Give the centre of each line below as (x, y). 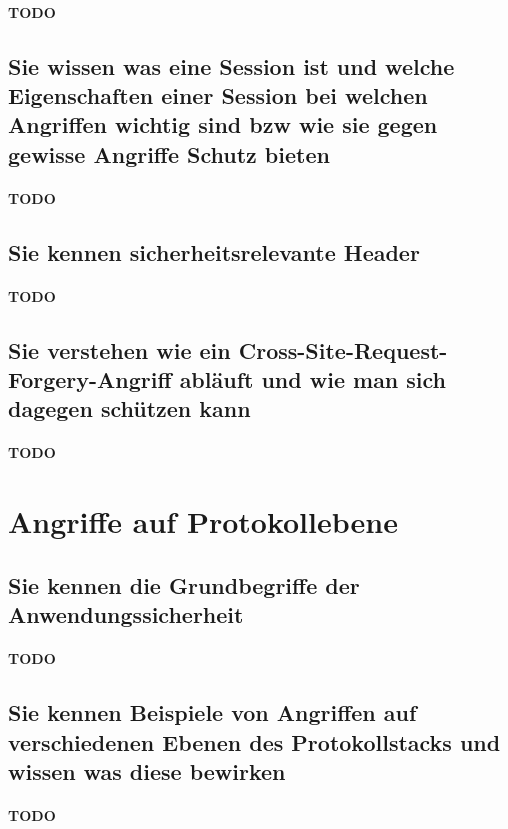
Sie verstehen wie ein (119, 349)
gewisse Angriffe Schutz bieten (169, 153)
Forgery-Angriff (90, 379)
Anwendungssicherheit (126, 614)
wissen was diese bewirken (147, 770)
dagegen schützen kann (129, 408)
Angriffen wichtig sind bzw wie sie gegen (223, 124)
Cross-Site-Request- (343, 349)
